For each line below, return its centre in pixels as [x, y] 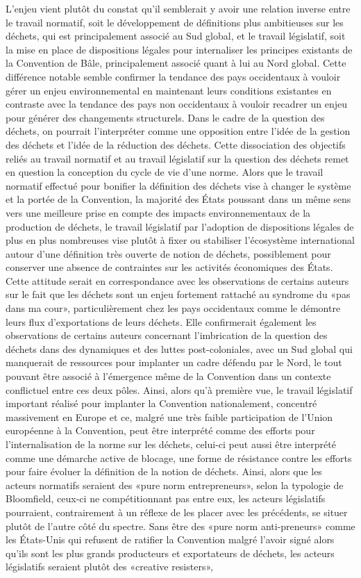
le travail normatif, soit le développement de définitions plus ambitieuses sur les [175, 22]
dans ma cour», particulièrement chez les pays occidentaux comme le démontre [173, 308]
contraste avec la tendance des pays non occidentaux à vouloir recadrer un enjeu [176, 104]
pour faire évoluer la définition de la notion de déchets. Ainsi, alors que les [164, 471]
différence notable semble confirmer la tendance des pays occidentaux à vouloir [173, 76]
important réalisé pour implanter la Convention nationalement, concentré [161, 403]
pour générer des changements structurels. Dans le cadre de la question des [165, 117]
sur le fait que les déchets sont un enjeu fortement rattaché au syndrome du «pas [178, 294]
